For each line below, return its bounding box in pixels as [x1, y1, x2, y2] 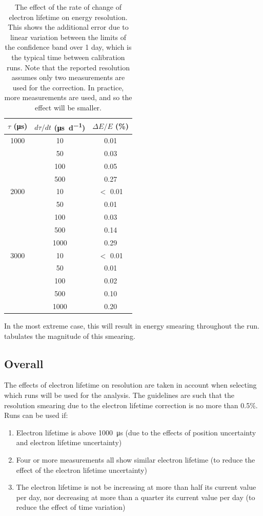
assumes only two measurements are [11, 72, 125, 83]
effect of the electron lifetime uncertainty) [16, 464, 147, 475]
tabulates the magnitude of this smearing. [4, 330, 135, 341]
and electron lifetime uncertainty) [16, 437, 122, 448]
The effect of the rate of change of [14, 2, 122, 12]
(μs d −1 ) [54, 120, 86, 132]
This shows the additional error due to [8, 22, 129, 32]
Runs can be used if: [4, 410, 68, 421]
